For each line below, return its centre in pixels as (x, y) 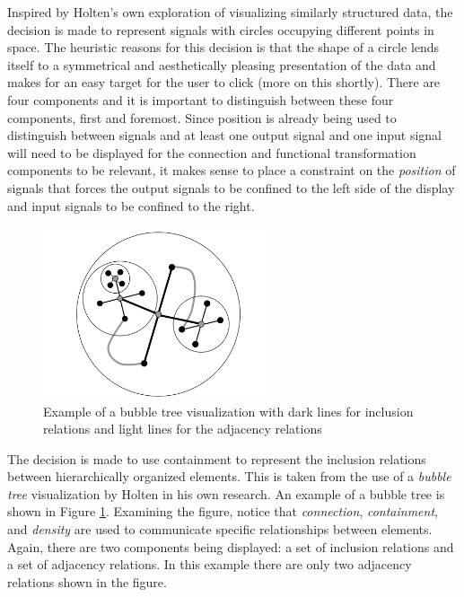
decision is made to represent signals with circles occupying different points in (221, 29)
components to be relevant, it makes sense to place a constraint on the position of (232, 170)
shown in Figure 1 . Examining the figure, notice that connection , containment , (223, 511)
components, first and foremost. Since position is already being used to (202, 117)
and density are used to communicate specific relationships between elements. (220, 529)
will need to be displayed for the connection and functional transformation (212, 152)
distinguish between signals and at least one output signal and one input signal (224, 135)
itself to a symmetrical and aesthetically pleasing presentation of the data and (222, 64)
